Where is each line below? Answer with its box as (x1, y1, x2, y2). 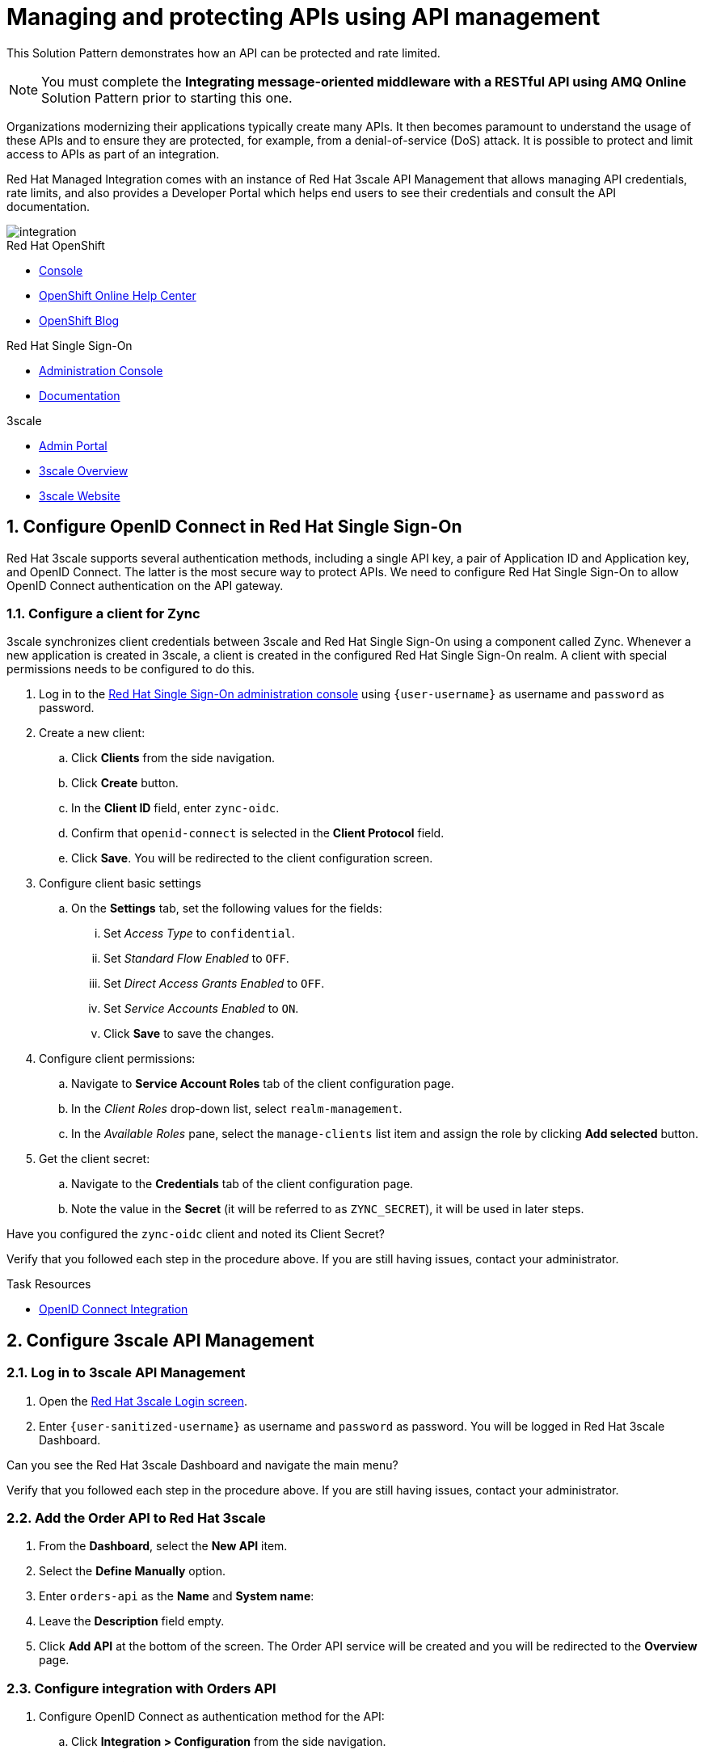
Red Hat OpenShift (6, 238, 105, 252)
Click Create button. (71, 776, 179, 790)
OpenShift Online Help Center (39, 288, 196, 302)
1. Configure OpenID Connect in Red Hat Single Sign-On (6, 516, 462, 537)
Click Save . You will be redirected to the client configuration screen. (71, 851, 433, 866)
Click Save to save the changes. (103, 1026, 275, 1041)
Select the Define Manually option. (39, 1564, 226, 1579)
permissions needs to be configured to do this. (6, 662, 255, 677)
